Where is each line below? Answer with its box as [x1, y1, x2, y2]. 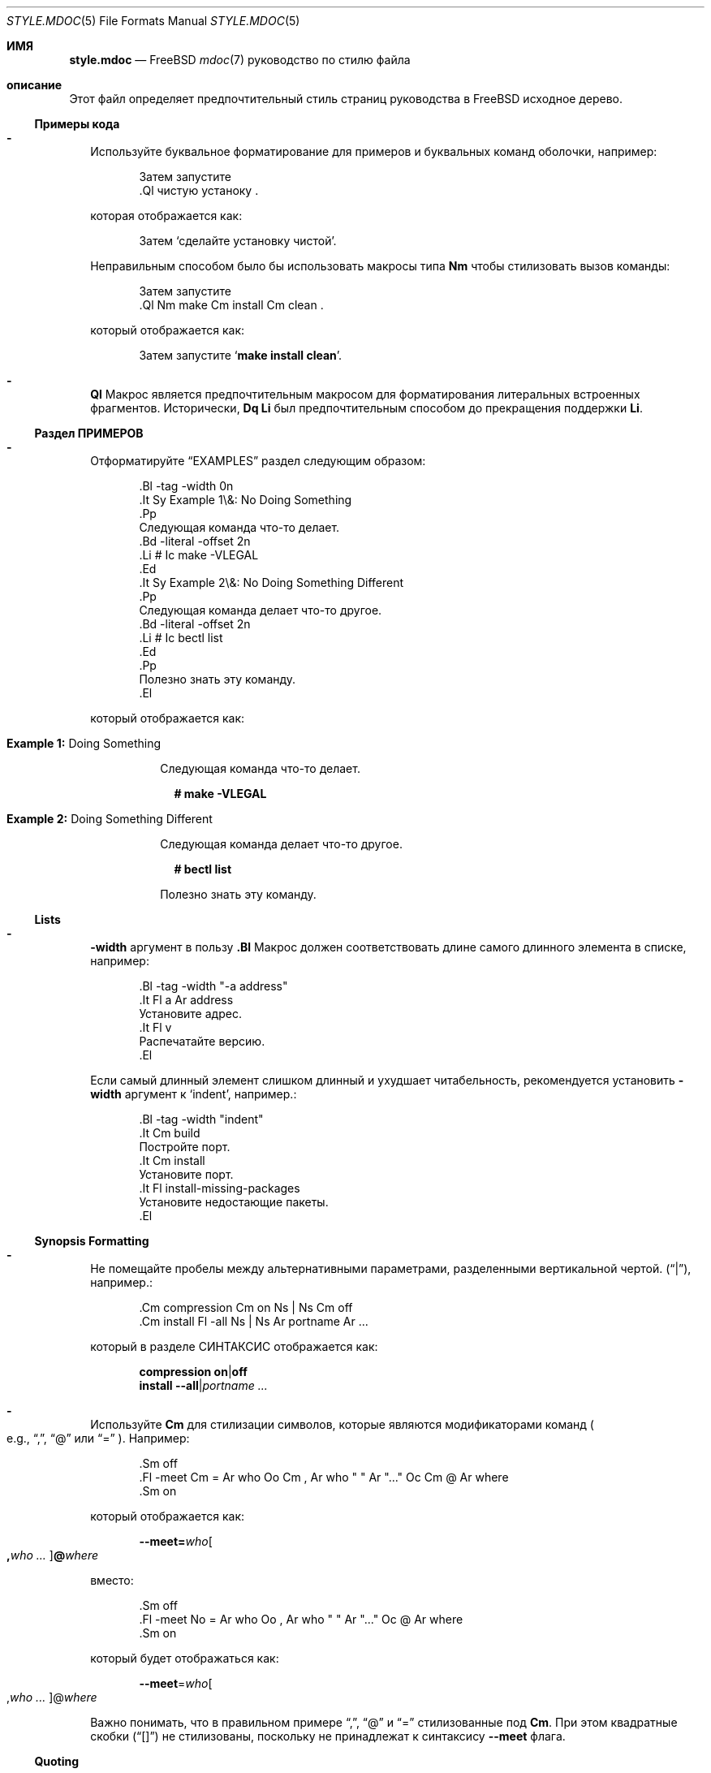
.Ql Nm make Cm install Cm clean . [139, 298, 324, 312]
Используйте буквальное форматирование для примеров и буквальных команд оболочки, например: [90, 145, 657, 158]
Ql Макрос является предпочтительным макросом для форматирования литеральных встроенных [90, 387, 640, 401]
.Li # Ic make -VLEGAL [139, 548, 259, 562]
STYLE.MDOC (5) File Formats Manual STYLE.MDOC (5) [6, 14, 300, 28]
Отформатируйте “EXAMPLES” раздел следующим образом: [90, 454, 426, 468]
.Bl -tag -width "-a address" [139, 979, 288, 993]
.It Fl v [139, 1020, 172, 1034]
